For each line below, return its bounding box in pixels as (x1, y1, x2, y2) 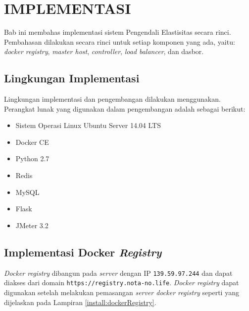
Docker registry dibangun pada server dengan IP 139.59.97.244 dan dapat (4, 267, 233, 278)
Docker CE (15, 136, 49, 147)
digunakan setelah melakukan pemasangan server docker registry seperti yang (4, 287, 239, 297)
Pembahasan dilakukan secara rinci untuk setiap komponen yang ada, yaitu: (4, 36, 235, 47)
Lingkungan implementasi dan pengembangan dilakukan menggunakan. (4, 94, 221, 104)
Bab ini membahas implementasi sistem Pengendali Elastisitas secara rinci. (4, 27, 231, 37)
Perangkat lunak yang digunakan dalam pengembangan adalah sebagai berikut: (4, 103, 246, 114)
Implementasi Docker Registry (4, 244, 162, 259)
